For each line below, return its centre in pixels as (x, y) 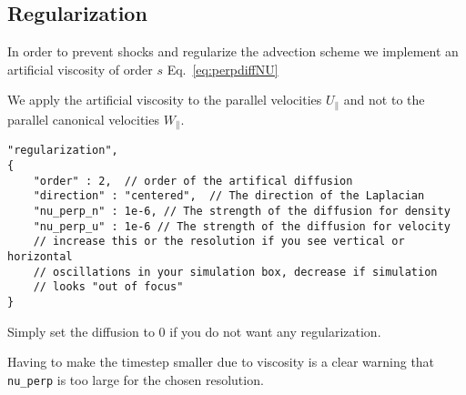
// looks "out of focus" (108, 287)
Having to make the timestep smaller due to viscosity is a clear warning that (221, 362)
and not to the (384, 100)
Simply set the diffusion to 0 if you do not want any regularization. (194, 331)
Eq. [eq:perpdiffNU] (223, 69)
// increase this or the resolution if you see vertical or (219, 242)
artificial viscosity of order (80, 69)
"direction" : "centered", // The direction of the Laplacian (229, 196)
